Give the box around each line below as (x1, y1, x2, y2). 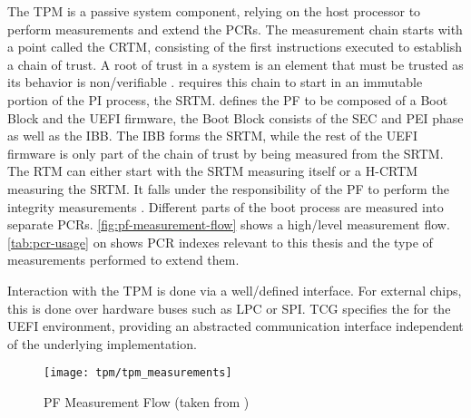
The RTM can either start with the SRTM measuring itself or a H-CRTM (7, 161, 418, 180)
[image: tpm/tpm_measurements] (44, 366, 232, 380)
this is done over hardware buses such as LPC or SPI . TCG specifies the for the (7, 298, 451, 317)
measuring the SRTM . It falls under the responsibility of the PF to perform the (7, 179, 449, 198)
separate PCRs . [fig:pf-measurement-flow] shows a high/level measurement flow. (7, 215, 450, 234)
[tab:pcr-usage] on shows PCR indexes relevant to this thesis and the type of (7, 232, 433, 251)
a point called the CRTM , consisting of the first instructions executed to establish (7, 37, 462, 56)
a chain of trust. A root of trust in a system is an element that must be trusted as (7, 54, 464, 73)
